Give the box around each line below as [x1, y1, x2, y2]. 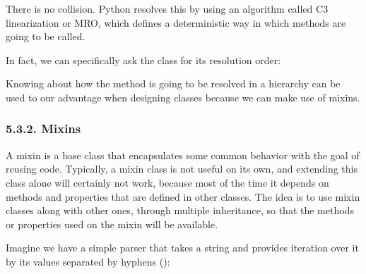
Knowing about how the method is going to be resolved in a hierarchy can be [6, 76, 341, 91]
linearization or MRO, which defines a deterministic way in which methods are [6, 15, 346, 30]
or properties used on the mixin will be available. [6, 216, 218, 231]
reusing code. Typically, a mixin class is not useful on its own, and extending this [6, 161, 358, 176]
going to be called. [6, 29, 85, 44]
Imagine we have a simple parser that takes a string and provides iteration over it [6, 240, 359, 255]
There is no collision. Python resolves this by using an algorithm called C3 [6, 1, 329, 15]
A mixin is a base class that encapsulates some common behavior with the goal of [6, 147, 360, 162]
